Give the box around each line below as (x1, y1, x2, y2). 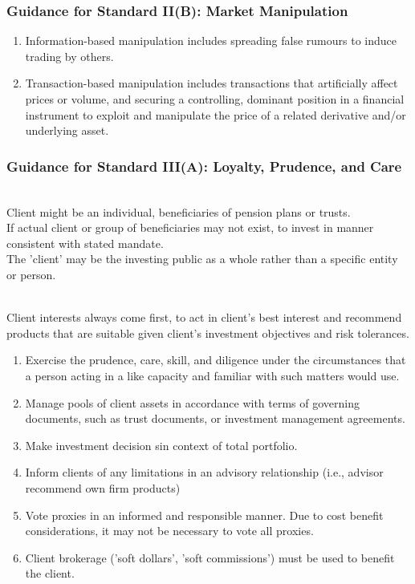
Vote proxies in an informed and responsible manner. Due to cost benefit (25, 506, 384, 523)
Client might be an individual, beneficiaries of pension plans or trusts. (6, 203, 351, 220)
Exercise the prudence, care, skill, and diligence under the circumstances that (25, 351, 406, 368)
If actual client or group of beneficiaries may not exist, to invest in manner (6, 219, 374, 236)
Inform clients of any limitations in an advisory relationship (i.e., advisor (25, 464, 384, 481)
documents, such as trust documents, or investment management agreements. (25, 410, 405, 427)
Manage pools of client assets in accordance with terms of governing (25, 394, 360, 411)
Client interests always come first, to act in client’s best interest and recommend (6, 309, 402, 326)
